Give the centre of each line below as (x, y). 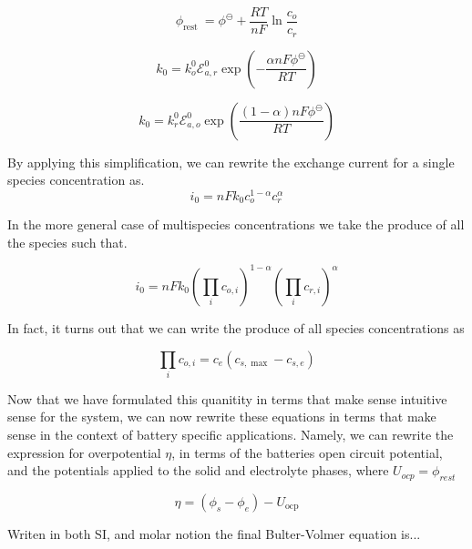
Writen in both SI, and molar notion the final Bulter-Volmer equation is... (214, 534)
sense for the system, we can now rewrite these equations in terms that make (222, 417)
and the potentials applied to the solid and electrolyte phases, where (198, 470)
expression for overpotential (84, 452)
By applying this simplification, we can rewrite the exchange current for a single (231, 162)
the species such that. (67, 242)
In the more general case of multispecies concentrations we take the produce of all (236, 224)
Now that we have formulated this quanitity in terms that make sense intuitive (227, 398)
